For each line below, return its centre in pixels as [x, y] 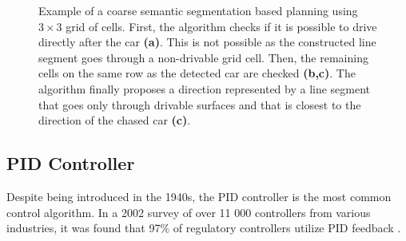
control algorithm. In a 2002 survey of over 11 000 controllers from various [189, 212]
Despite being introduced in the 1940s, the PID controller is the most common [199, 196]
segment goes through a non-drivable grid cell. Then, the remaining [203, 57]
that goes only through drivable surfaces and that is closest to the [200, 104]
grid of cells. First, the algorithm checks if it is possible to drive [221, 26]
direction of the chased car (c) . [115, 120]
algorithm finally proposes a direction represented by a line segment [205, 88]
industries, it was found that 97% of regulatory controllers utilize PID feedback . [204, 228]
